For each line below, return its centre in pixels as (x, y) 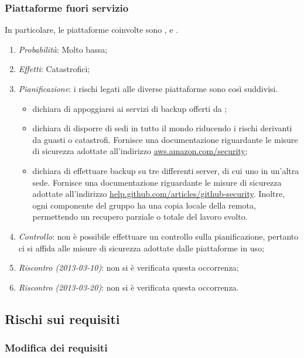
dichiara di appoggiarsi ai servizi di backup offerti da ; (130, 108)
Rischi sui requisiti (62, 318)
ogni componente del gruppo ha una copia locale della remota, (144, 205)
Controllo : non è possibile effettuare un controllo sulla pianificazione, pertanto (158, 236)
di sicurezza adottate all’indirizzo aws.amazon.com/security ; (140, 151)
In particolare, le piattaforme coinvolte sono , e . (92, 30)
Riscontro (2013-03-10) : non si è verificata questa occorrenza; (129, 267)
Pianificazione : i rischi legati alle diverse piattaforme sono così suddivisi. (148, 88)
